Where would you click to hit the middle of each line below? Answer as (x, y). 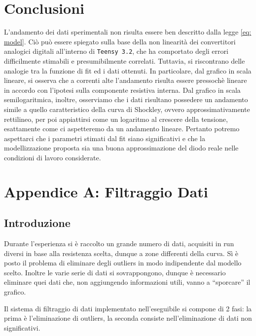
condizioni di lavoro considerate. (53, 157)
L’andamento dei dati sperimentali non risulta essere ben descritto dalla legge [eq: (128, 32)
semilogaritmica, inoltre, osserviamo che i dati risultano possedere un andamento (126, 99)
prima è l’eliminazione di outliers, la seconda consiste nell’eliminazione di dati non (128, 318)
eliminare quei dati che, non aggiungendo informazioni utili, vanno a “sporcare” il (127, 282)
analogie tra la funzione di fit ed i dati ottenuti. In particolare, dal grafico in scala (128, 70)
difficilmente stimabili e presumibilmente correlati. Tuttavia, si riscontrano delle (125, 60)
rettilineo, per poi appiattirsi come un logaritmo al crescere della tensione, (116, 119)
